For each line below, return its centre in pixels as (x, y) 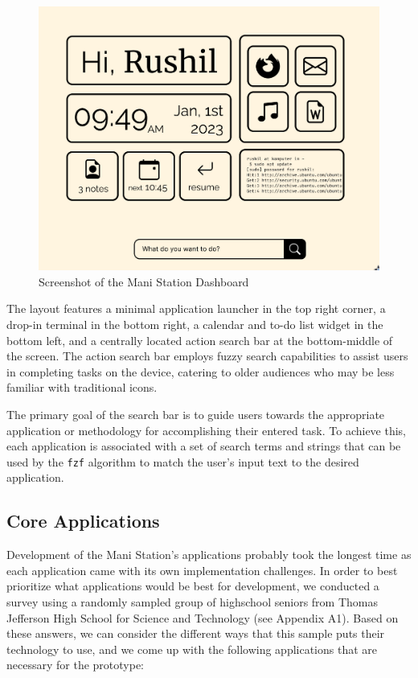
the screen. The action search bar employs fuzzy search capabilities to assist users (207, 356)
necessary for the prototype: (75, 665)
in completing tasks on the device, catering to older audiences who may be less (201, 371)
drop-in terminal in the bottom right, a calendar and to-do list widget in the (195, 325)
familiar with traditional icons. (82, 387)
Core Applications (83, 521)
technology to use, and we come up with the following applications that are (192, 649)
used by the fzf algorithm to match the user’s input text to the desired (183, 461)
